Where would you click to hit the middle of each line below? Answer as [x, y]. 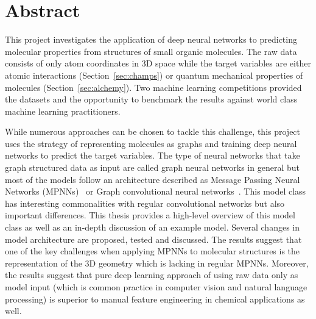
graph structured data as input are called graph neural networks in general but [152, 167]
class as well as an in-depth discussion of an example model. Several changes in [152, 227]
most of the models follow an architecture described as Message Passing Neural [153, 179]
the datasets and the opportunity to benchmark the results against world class [151, 99]
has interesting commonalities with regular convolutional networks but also [145, 203]
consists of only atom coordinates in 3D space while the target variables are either [158, 63]
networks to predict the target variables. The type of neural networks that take [153, 155]
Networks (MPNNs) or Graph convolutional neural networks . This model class [156, 191]
